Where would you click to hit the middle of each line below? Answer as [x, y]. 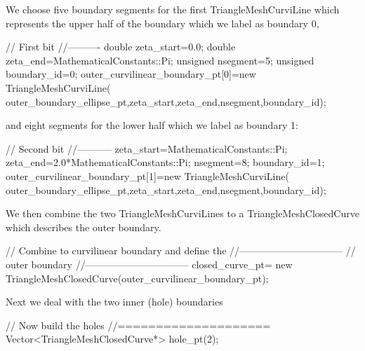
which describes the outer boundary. [84, 227]
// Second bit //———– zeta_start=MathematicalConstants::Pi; [147, 148]
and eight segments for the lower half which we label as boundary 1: [152, 125]
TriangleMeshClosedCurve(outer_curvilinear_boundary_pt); [137, 278]
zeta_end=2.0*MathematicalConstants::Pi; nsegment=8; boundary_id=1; [165, 162]
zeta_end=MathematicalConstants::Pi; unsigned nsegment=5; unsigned [160, 60]
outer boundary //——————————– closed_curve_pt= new [149, 264]
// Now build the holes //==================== [138, 325]
